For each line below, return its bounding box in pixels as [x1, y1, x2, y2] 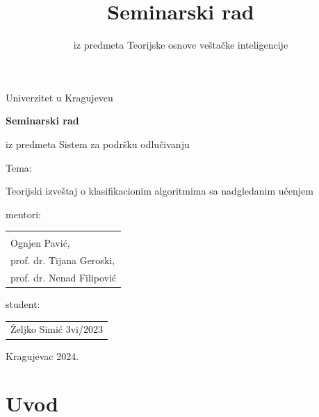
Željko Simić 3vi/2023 [10, 322, 103, 336]
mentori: [6, 206, 41, 221]
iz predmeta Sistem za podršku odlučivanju [6, 136, 190, 151]
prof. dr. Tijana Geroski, [10, 253, 115, 268]
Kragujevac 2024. [6, 348, 79, 363]
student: [6, 297, 40, 311]
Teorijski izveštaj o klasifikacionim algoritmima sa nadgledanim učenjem [6, 183, 313, 198]
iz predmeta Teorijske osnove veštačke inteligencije [73, 38, 288, 52]
